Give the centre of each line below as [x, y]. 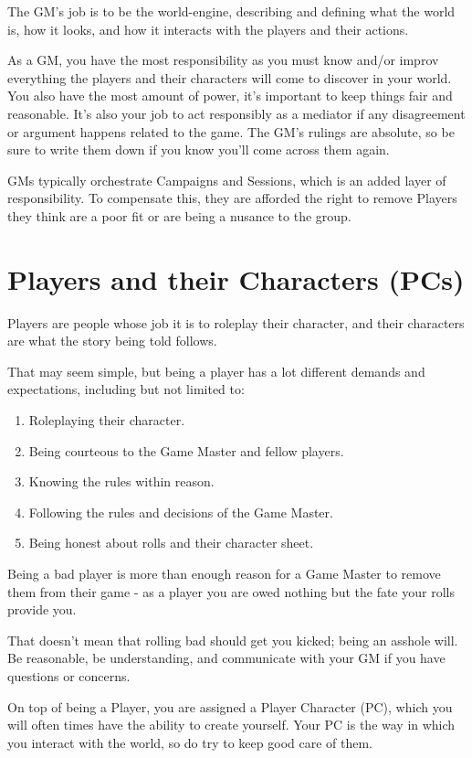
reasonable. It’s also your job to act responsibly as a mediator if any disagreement [236, 113]
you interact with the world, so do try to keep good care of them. [190, 742]
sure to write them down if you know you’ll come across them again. [199, 149]
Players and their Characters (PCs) [236, 278]
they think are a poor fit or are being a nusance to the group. [179, 215]
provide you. [42, 609]
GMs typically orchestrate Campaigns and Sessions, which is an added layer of [227, 180]
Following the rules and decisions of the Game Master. [181, 512]
